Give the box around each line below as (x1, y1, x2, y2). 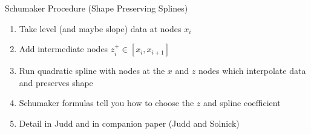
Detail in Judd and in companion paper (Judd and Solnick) (19, 116, 240, 129)
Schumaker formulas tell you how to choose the (19, 96, 194, 109)
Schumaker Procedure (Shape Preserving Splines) (5, 2, 188, 14)
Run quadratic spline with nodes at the (19, 64, 165, 77)
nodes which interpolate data (198, 64, 306, 77)
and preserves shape (19, 76, 93, 89)
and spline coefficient (203, 96, 281, 109)
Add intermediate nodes (19, 42, 108, 55)
